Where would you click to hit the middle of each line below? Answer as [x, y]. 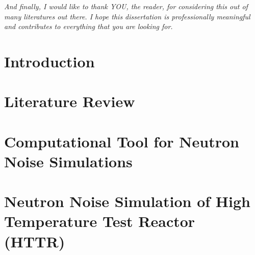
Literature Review [70, 101]
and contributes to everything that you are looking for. [88, 26]
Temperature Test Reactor [100, 221]
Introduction [49, 61]
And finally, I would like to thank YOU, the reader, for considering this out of [126, 6]
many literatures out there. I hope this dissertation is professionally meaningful [127, 16]
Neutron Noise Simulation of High [127, 201]
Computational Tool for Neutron [122, 141]
